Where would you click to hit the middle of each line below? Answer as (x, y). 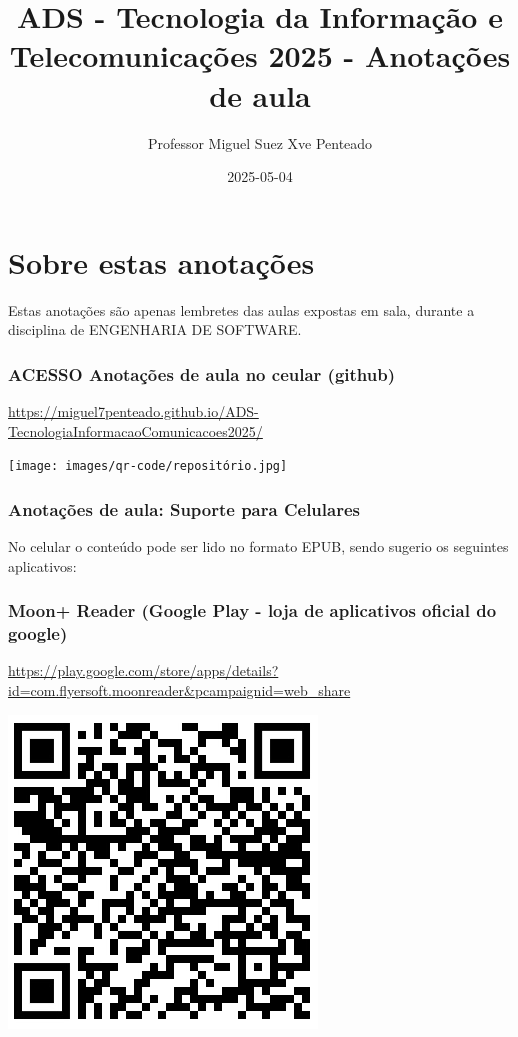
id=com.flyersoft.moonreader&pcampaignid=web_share (179, 690)
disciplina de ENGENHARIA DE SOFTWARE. (155, 329)
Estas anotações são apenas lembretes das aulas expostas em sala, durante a (241, 309)
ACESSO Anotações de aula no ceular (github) (202, 373)
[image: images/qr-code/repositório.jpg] (148, 466)
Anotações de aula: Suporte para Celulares (184, 508)
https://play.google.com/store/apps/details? (143, 670)
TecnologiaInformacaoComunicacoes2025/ (135, 430)
